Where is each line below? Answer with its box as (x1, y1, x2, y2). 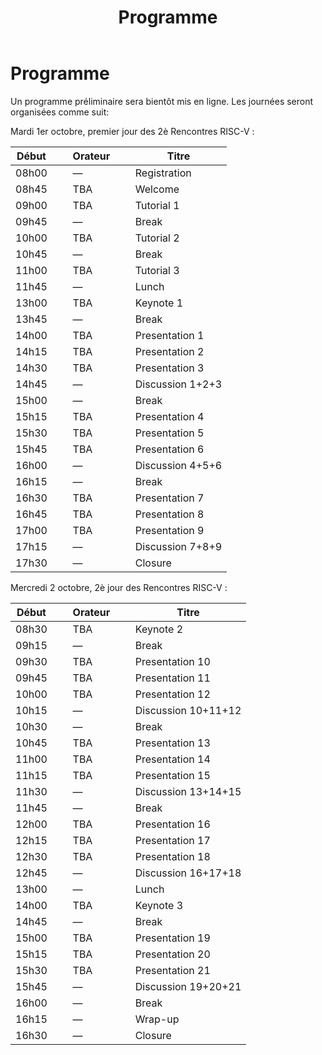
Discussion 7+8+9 (134, 539, 223, 553)
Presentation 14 (134, 752, 211, 766)
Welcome (134, 182, 180, 196)
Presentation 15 (134, 768, 211, 782)
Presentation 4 (134, 409, 205, 423)
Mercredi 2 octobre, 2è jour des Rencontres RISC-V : (10, 581, 228, 593)
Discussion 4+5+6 (134, 458, 223, 472)
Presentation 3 (134, 361, 205, 375)
